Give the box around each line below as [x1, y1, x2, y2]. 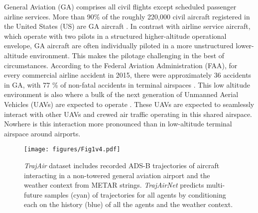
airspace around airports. [4, 128, 81, 138]
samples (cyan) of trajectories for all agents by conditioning [44, 189, 226, 200]
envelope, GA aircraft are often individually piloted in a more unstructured [4, 40, 234, 51]
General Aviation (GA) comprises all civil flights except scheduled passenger [4, 1, 237, 11]
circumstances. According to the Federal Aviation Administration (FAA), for [4, 60, 238, 70]
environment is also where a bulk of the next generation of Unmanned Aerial [4, 89, 239, 100]
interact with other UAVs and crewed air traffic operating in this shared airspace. [4, 108, 253, 119]
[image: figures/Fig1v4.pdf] [24, 146, 121, 153]
